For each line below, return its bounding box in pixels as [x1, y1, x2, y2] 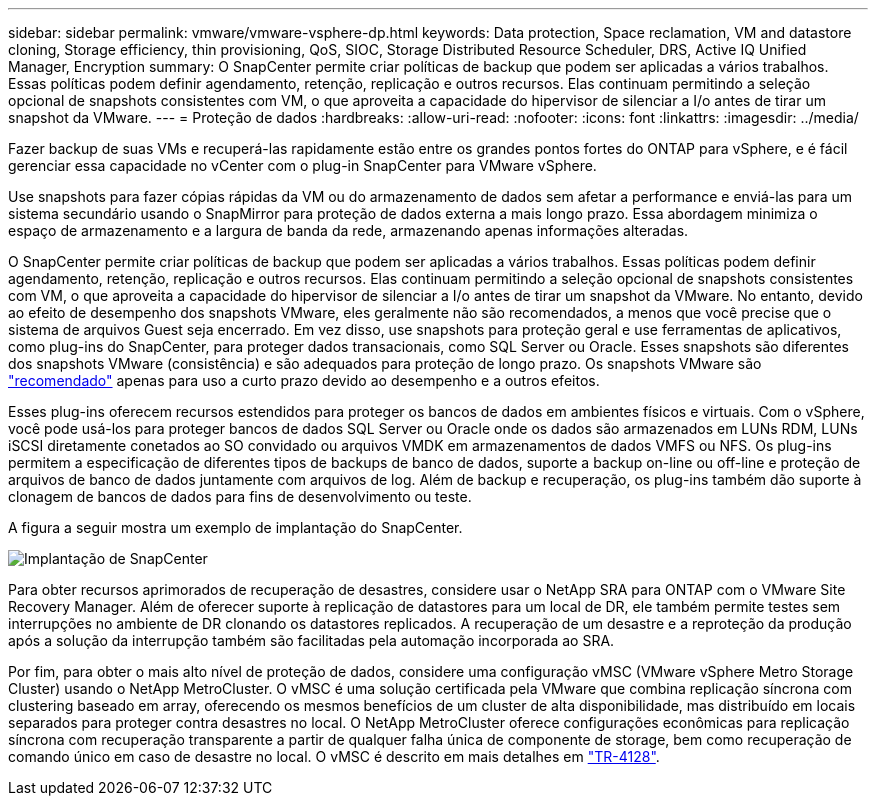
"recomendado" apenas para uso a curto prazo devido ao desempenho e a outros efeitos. [8, 372, 600, 389]
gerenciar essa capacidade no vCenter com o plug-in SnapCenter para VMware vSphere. [8, 157, 597, 174]
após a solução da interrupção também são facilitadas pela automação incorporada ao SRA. [8, 632, 615, 649]
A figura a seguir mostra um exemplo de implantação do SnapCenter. [8, 519, 463, 536]
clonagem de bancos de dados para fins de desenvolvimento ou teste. [8, 488, 472, 505]
